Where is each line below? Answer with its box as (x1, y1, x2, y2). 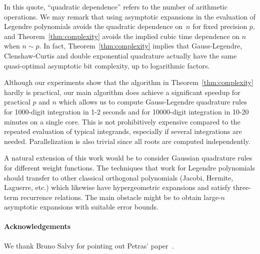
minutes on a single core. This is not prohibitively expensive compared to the (4, 116, 240, 126)
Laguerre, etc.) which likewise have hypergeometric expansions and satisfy (4, 182, 231, 192)
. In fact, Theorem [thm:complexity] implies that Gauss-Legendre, (39, 40, 242, 51)
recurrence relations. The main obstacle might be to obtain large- (20, 191, 221, 202)
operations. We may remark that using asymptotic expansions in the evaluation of (4, 11, 255, 21)
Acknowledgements (4, 221, 71, 231)
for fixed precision (192, 21, 247, 31)
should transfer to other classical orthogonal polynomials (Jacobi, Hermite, (4, 172, 233, 182)
